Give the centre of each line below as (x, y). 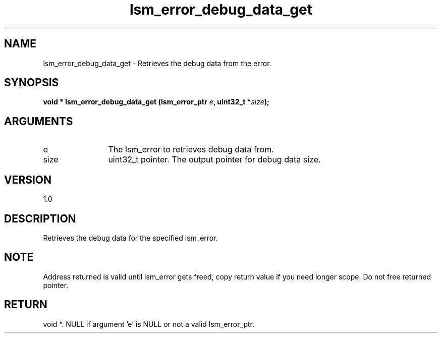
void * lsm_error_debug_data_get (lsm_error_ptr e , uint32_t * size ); (156, 102)
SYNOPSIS (32, 83)
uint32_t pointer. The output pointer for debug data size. (214, 160)
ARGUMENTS (39, 121)
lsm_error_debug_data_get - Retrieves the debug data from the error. (157, 63)
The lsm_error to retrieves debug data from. (191, 150)
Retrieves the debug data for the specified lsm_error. (130, 238)
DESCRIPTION (40, 218)
